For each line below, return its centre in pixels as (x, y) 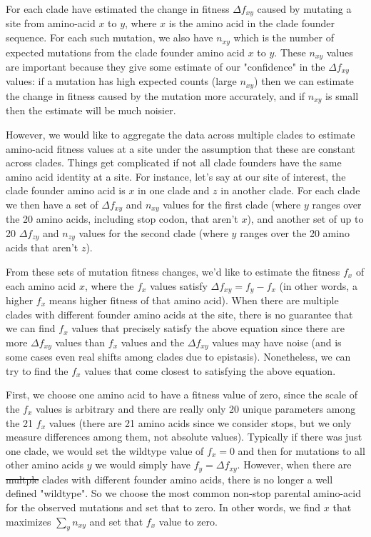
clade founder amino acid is (66, 190)
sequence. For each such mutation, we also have (110, 37)
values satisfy (179, 285)
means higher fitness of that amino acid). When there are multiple (194, 300)
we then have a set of (52, 204)
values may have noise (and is (277, 342)
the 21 (20, 422)
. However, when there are (294, 465)
